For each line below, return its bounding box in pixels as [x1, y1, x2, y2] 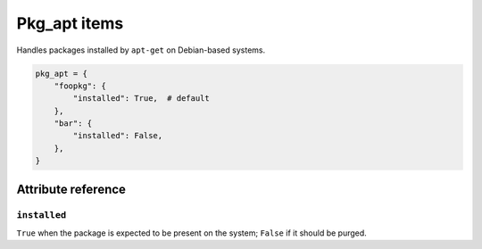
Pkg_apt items [16, 13, 124, 33]
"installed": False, [72, 130, 163, 141]
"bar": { [54, 119, 93, 129]
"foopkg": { [54, 80, 107, 91]
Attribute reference [16, 181, 127, 196]
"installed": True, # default [72, 94, 210, 104]
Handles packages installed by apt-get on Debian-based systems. [16, 45, 266, 55]
